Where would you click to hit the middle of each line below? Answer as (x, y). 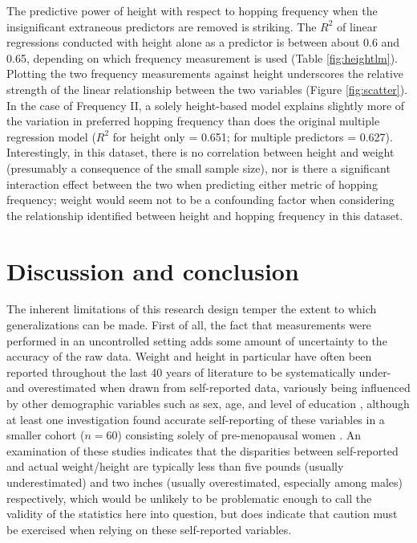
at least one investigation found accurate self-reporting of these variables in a (196, 419)
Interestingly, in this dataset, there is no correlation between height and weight (200, 152)
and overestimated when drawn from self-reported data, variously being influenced (208, 388)
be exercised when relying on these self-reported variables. (149, 529)
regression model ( (51, 136)
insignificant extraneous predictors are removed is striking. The (162, 26)
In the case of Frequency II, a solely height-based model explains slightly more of (206, 105)
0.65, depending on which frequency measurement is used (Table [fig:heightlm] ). (202, 57)
